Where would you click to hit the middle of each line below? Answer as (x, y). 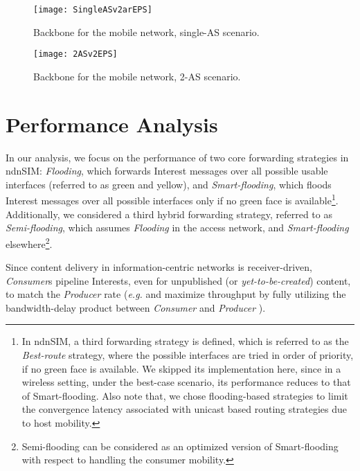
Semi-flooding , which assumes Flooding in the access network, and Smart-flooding (177, 228)
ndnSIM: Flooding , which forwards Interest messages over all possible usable (167, 171)
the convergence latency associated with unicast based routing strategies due (184, 409)
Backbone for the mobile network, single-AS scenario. (146, 32)
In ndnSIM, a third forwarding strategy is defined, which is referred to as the (185, 341)
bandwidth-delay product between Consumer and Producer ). (136, 307)
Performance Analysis (112, 124)
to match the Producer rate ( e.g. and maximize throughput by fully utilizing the (176, 294)
